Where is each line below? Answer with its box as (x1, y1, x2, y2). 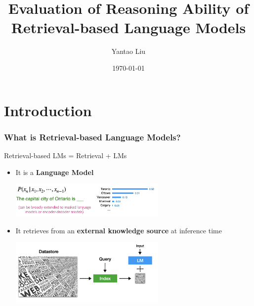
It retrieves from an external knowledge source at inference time (15, 225, 222, 235)
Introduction (4, 100, 92, 120)
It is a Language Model (15, 167, 94, 177)
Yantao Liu (111, 46, 146, 56)
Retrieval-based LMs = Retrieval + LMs (4, 150, 127, 160)
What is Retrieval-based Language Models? (4, 131, 181, 143)
